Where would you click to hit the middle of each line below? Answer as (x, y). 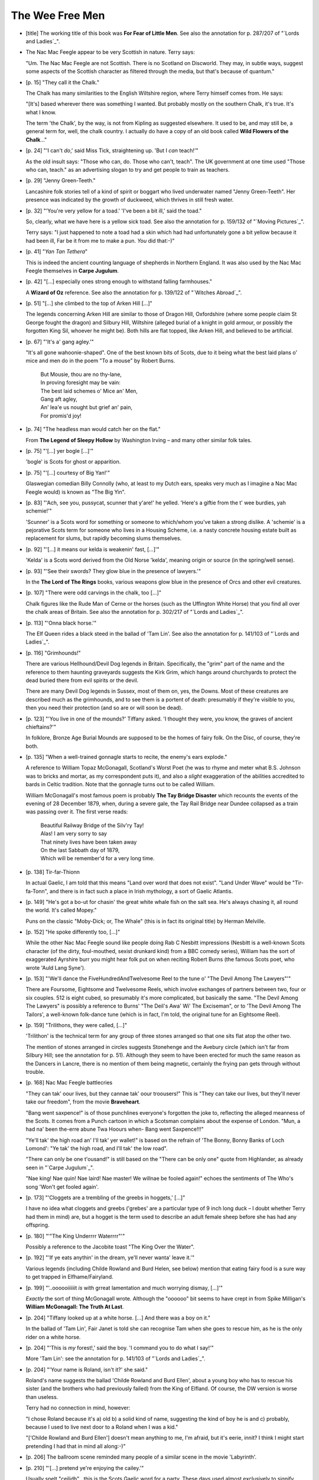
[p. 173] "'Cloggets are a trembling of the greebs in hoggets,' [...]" (105, 1198)
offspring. (38, 1225)
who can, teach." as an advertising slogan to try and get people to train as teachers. (128, 170)
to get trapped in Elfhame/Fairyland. (69, 1277)
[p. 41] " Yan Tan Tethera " (57, 252)
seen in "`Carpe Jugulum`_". (60, 1167)
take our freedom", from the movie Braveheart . (83, 1102)
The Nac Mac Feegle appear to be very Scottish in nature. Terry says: (110, 52)
